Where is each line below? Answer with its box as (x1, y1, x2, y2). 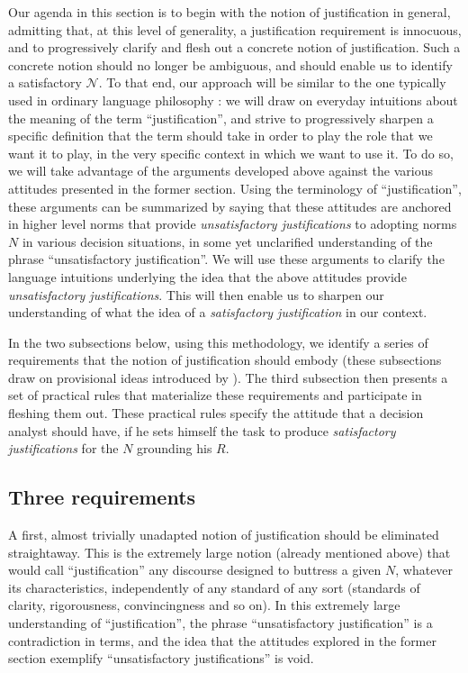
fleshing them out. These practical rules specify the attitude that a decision (8, 404, 424, 423)
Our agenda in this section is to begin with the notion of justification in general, (8, 3, 451, 21)
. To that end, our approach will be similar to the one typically (98, 73, 446, 92)
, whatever (395, 560, 454, 579)
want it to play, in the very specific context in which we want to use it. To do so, (8, 143, 454, 162)
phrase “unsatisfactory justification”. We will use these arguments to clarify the (8, 250, 445, 268)
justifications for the (8, 439, 119, 458)
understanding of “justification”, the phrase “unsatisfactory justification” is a (8, 614, 433, 632)
